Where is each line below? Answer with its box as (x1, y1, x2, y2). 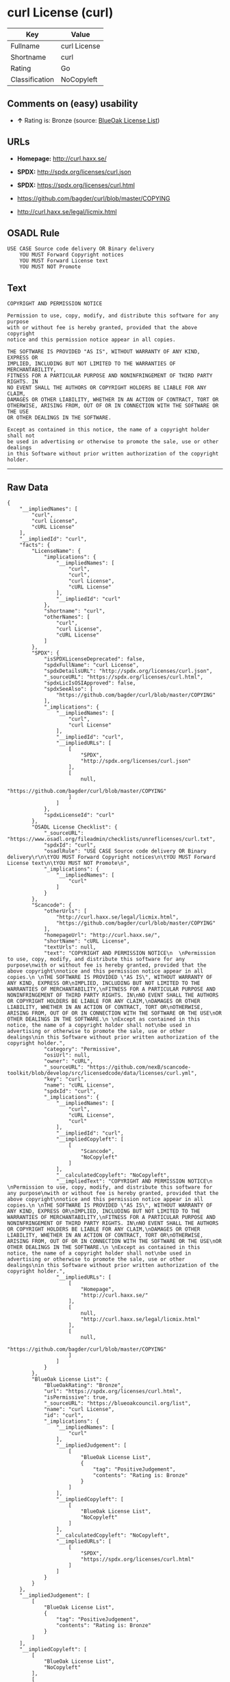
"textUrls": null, (43, 944, 97, 951)
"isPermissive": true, (43, 1394, 109, 1401)
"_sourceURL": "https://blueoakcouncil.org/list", (43, 1400, 192, 1407)
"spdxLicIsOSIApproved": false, (43, 680, 136, 687)
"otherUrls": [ (43, 908, 88, 914)
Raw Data (7, 482, 49, 493)
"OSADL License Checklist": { (31, 824, 118, 831)
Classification (10, 74, 55, 84)
